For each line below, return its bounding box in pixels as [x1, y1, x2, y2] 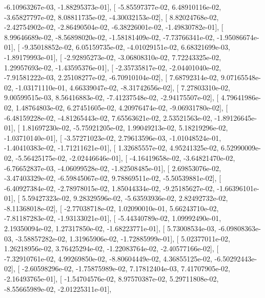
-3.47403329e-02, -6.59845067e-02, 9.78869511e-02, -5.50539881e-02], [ [4, 173, 221, 183]
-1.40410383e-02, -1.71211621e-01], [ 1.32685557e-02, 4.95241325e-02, [4, 142, 219, 153]
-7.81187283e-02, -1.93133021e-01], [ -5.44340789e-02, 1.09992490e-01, [4, 213, 221, 223]
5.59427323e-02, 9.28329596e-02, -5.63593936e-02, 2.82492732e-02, [22, 193, 228, 203]
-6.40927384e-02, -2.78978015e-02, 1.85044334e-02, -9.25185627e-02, [4, 182, 215, 193]
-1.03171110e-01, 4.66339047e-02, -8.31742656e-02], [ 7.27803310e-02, [15, 82, 230, 92]
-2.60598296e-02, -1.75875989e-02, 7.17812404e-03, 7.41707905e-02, [22, 263, 230, 274]
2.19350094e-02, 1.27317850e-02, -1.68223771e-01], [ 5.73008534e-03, [4, 223, 216, 234]
